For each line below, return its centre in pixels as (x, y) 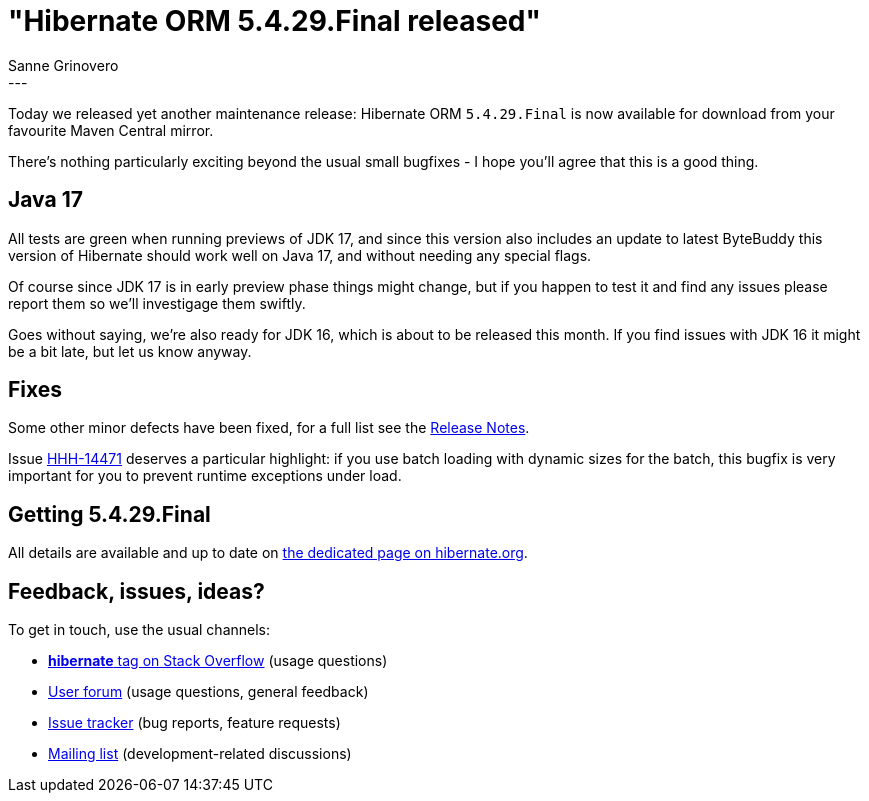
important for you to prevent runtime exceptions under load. (205, 476)
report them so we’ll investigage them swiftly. (157, 303)
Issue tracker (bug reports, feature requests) (194, 723)
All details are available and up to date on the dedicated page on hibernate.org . (268, 553)
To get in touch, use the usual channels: (139, 630)
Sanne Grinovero (63, 65)
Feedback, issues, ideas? (136, 591)
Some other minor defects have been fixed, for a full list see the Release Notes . (269, 428)
